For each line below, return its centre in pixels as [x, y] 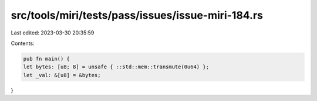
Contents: [23, 43]
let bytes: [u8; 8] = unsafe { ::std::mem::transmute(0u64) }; [116, 67]
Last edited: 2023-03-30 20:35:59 [53, 33]
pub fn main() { [47, 59]
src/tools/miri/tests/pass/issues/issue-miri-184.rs [137, 15]
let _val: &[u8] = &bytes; [62, 75]
